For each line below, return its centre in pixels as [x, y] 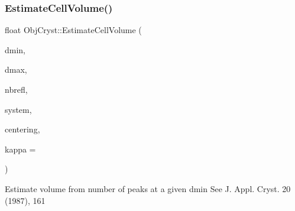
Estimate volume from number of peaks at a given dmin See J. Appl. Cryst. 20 [148, 188]
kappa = [20, 149]
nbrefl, [16, 89]
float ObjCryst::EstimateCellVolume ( [73, 30]
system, [18, 109]
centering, [22, 129]
